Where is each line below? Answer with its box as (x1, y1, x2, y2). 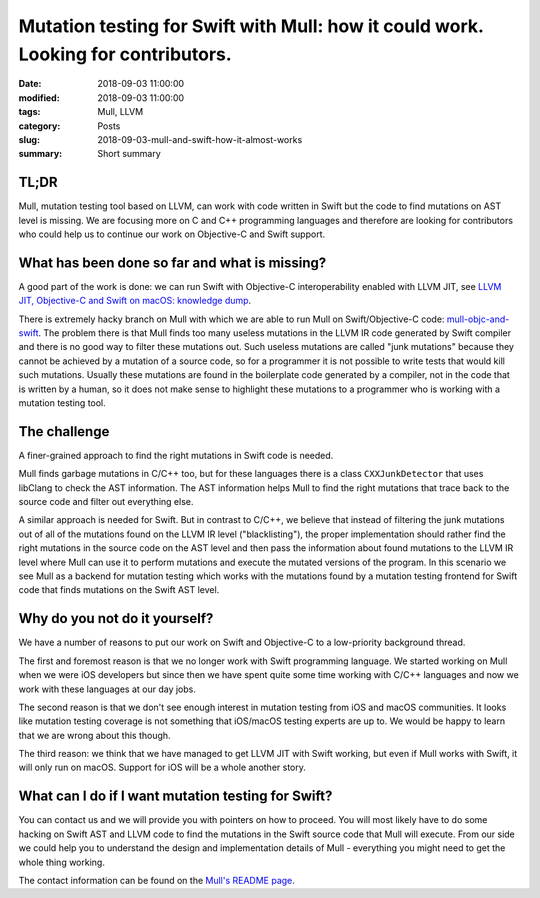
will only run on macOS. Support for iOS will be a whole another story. (18, 761, 307, 774)
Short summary (97, 148, 162, 160)
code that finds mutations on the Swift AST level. (18, 584, 220, 596)
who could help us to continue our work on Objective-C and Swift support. (18, 228, 325, 240)
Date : (18, 78, 42, 90)
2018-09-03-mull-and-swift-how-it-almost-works (97, 133, 303, 145)
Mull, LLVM (97, 106, 144, 118)
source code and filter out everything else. (18, 496, 194, 508)
